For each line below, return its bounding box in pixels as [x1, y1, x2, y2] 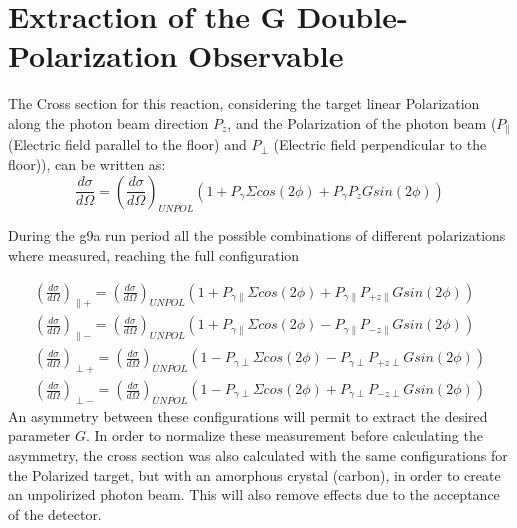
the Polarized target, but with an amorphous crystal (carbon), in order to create [8, 464, 501, 485]
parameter [8, 425, 71, 446]
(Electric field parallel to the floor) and [8, 134, 247, 155]
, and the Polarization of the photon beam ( [227, 112, 497, 133]
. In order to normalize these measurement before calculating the [85, 425, 483, 446]
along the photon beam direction [8, 112, 209, 133]
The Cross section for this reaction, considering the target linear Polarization [8, 93, 480, 114]
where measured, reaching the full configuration [8, 244, 300, 265]
